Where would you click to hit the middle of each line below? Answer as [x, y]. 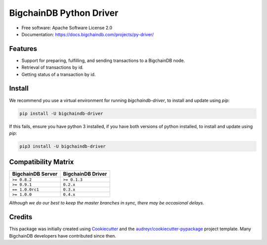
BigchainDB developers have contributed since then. [63, 236]
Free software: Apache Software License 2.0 [67, 28]
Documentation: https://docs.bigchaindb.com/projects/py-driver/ [88, 34]
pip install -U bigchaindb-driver [61, 113]
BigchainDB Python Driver [64, 13]
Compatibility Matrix [42, 162]
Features [23, 49]
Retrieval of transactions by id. [53, 67]
